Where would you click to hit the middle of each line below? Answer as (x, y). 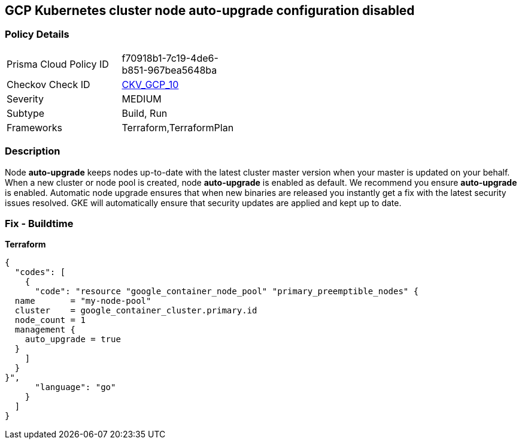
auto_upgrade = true (73, 339)
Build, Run (145, 113)
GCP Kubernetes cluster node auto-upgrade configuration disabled (210, 10)
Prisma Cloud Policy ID (58, 64)
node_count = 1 (50, 320)
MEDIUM (142, 99)
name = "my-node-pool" (83, 301)
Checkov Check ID (48, 84)
